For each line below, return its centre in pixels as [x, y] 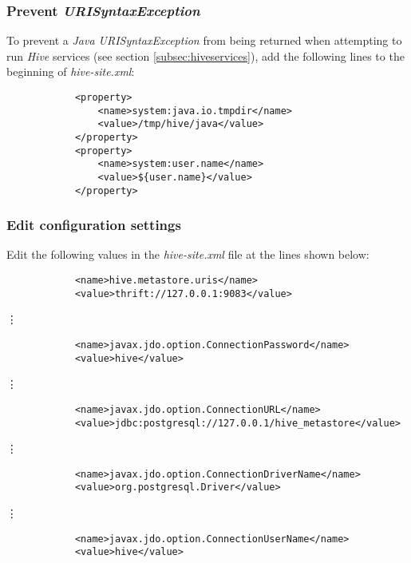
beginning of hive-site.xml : [71, 71]
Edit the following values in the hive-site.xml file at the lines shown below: [188, 254]
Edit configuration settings [94, 225]
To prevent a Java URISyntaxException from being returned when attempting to [204, 40]
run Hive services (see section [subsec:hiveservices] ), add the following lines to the [205, 56]
